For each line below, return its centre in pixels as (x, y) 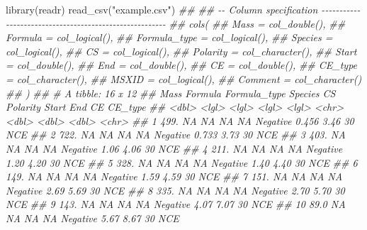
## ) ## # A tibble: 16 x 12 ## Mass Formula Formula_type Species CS (171, 93)
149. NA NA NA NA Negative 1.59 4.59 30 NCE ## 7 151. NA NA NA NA (174, 176)
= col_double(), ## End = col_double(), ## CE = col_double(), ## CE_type (182, 65)
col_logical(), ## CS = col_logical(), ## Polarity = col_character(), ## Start (181, 51)
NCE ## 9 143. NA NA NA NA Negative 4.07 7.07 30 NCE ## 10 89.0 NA (176, 204)
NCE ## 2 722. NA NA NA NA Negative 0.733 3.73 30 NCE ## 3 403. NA (176, 135)
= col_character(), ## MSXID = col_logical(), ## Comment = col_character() (184, 78)
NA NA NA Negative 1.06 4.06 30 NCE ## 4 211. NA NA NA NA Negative (174, 148)
